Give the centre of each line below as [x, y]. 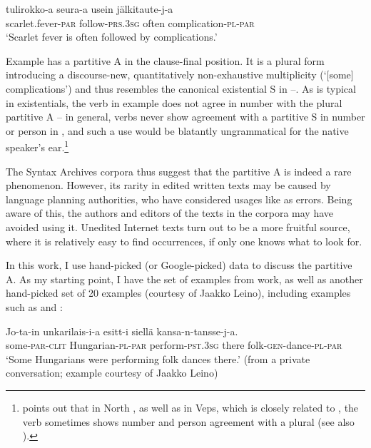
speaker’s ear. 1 [37, 146]
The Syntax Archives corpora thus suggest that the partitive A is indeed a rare [179, 171]
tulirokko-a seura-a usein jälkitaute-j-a [90, 9]
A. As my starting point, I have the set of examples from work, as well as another [184, 279]
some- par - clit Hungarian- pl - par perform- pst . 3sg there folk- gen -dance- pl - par [174, 345]
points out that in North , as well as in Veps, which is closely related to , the [190, 407]
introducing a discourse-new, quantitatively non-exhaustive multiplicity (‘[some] [180, 75]
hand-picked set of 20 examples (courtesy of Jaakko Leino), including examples [178, 293]
